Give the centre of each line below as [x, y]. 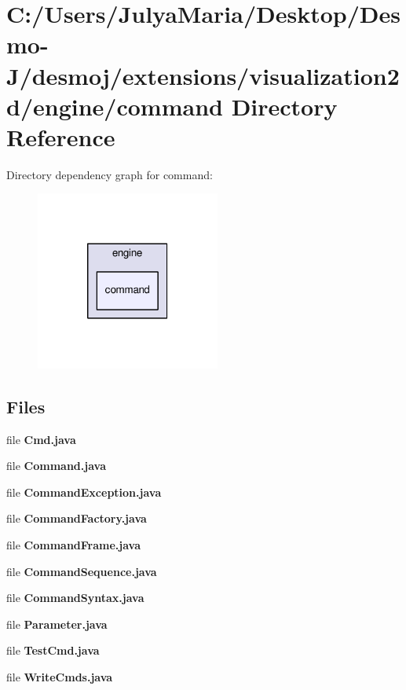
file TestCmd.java [53, 650]
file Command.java [56, 466]
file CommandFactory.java [77, 518]
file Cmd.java [41, 439]
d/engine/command [115, 106]
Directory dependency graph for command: [110, 174]
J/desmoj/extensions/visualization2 [203, 75]
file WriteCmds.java [60, 676]
